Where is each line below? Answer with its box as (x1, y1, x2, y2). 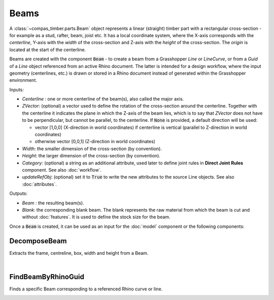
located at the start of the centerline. (9, 46, 86, 53)
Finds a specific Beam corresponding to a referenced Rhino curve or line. (9, 286, 163, 292)
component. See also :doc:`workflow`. (22, 166, 102, 173)
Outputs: (9, 190, 28, 196)
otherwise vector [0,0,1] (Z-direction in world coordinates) (35, 139, 156, 145)
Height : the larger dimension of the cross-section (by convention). (22, 153, 161, 159)
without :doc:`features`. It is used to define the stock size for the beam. (22, 214, 170, 220)
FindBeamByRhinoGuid (9, 272, 85, 281)
